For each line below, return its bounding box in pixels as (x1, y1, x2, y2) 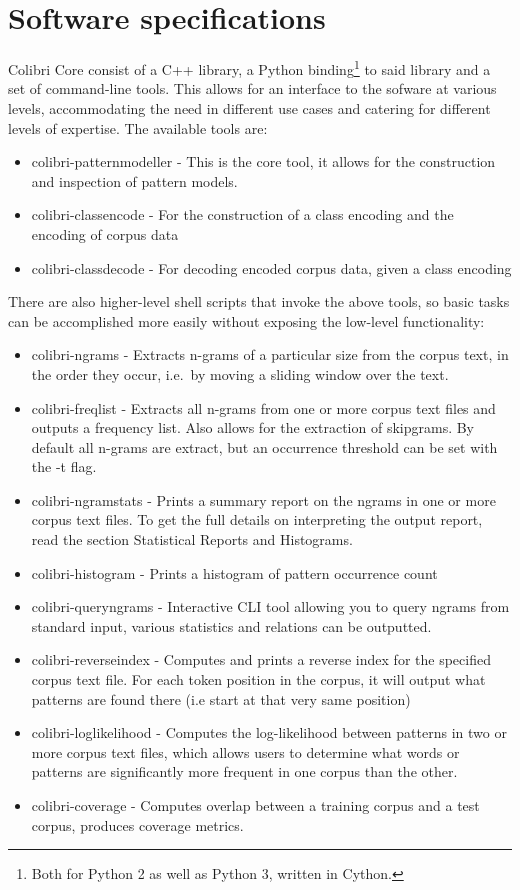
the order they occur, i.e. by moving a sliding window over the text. (31, 363, 449, 384)
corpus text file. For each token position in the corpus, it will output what (31, 669, 486, 690)
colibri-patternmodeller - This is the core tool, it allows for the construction (31, 151, 496, 172)
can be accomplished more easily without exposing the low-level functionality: (8, 310, 485, 331)
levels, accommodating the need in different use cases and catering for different (8, 97, 491, 118)
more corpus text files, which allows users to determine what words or (31, 741, 460, 762)
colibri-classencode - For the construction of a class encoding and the (31, 204, 454, 225)
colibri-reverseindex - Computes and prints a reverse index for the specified (31, 649, 491, 670)
